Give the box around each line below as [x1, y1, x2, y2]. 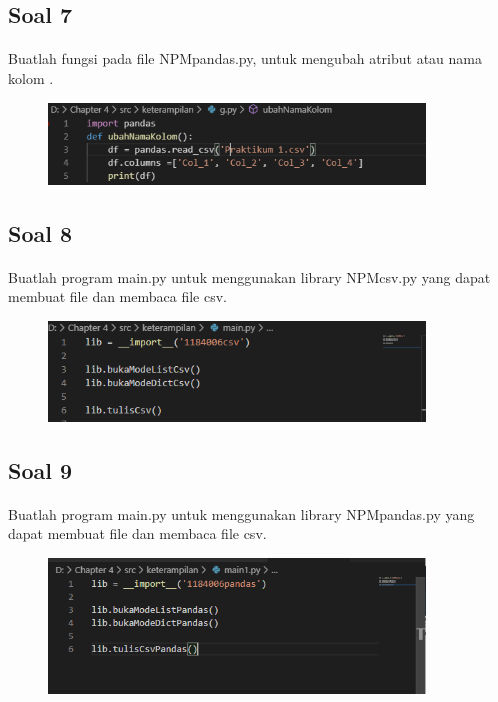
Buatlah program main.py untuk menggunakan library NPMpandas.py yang [8, 503, 475, 524]
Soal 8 [8, 217, 73, 248]
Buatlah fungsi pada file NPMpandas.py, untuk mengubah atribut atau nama [8, 48, 482, 69]
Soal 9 [8, 454, 73, 485]
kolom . [8, 67, 54, 88]
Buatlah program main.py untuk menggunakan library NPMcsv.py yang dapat [8, 266, 491, 287]
